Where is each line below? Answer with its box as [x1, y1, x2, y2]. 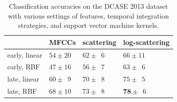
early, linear [7, 49, 42, 60]
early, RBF [7, 61, 40, 72]
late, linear [7, 74, 39, 84]
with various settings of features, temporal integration [8, 10, 169, 20]
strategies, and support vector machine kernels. [18, 20, 159, 30]
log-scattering [123, 37, 170, 47]
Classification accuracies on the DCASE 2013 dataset [9, 1, 168, 11]
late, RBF [7, 86, 37, 96]
